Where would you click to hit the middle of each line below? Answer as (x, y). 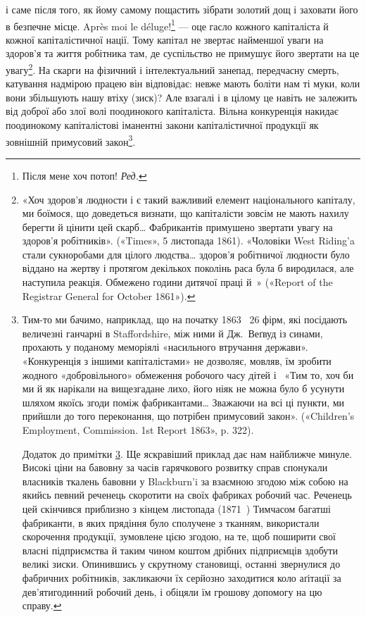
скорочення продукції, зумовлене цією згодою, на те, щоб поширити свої (179, 536)
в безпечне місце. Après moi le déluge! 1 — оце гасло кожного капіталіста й (167, 25)
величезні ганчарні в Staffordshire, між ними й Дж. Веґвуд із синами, (172, 333)
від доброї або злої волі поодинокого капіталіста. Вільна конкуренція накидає (172, 111)
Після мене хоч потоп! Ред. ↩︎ (84, 175)
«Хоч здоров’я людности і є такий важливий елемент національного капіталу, (189, 199)
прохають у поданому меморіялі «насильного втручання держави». (165, 347)
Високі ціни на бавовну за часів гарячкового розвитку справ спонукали (175, 467)
